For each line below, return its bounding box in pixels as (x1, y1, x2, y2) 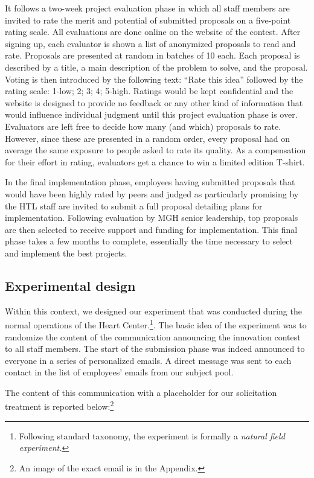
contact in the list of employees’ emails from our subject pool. (5, 366, 234, 378)
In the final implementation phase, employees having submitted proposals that (5, 176, 295, 188)
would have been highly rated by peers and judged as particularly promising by (5, 187, 299, 200)
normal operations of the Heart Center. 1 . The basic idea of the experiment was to (5, 317, 307, 331)
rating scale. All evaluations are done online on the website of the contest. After (5, 25, 301, 38)
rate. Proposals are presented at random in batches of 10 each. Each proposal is (5, 49, 300, 62)
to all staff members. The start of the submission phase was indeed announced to (5, 342, 305, 355)
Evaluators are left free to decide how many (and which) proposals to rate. (5, 119, 281, 132)
